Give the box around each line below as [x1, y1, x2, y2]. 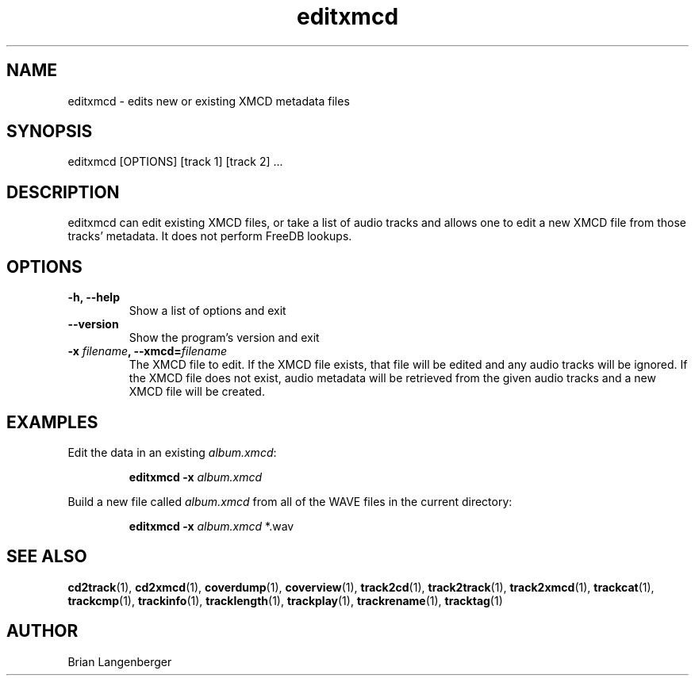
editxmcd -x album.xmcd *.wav [129, 519, 294, 533]
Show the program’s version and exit [129, 331, 320, 345]
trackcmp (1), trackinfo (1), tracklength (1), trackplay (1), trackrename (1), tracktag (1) [67, 593, 503, 607]
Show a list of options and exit [129, 304, 286, 318]
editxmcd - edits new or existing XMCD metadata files [67, 94, 350, 108]
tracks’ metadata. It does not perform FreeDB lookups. [67, 229, 352, 243]
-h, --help [67, 290, 120, 305]
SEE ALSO [6, 546, 87, 567]
